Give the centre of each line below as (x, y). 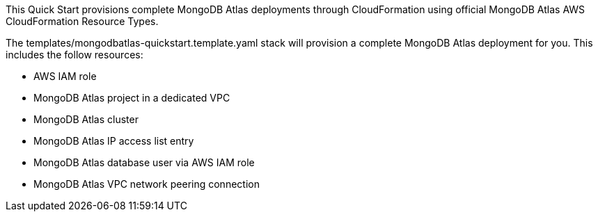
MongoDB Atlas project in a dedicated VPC (132, 98)
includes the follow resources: (74, 55)
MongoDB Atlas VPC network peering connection (147, 184)
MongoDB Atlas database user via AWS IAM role (144, 162)
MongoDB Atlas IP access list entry (114, 141)
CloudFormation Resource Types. (82, 21)
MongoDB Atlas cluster (86, 119)
